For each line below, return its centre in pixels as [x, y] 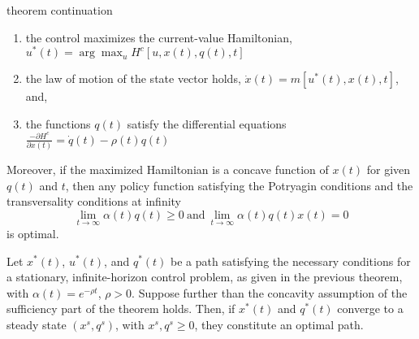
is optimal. [33, 233]
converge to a [370, 309]
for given [389, 169]
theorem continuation [60, 10]
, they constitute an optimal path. [279, 324]
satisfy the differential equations [207, 123]
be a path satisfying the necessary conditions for [291, 261]
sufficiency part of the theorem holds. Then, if [121, 309]
